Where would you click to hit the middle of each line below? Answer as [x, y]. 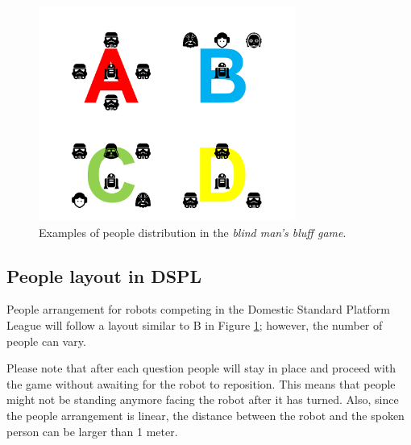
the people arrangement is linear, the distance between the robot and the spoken [205, 416]
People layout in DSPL [104, 275]
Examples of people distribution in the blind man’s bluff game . [193, 232]
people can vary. [46, 341]
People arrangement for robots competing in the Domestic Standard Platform [198, 309]
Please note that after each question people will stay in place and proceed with [201, 368]
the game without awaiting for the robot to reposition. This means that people [201, 383]
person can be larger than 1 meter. [92, 431]
